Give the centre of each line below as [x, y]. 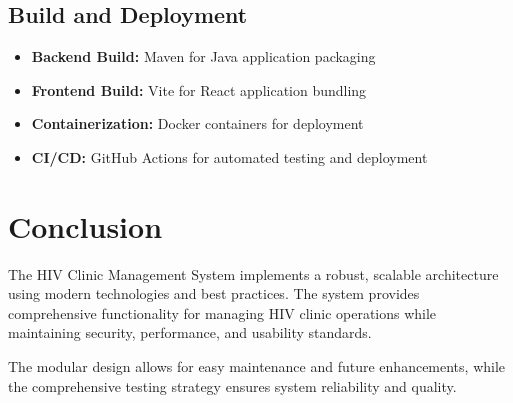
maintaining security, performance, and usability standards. [190, 332]
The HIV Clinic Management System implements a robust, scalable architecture [253, 273]
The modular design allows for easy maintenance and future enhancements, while [257, 366]
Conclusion [85, 225]
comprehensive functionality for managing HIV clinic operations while [222, 312]
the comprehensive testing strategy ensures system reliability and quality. [232, 385]
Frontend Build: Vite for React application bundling [199, 89]
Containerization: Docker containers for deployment [197, 123]
